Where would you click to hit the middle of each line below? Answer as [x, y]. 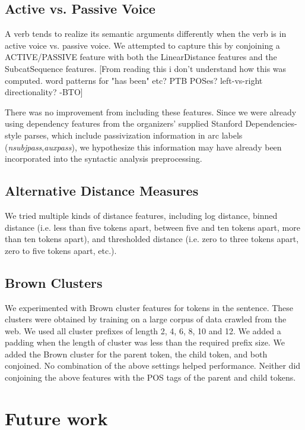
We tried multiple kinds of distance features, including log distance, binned [141, 215]
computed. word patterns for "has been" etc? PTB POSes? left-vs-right [134, 80]
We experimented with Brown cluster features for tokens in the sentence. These [149, 307]
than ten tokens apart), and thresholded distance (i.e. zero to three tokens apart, [152, 239]
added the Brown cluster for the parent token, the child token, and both [136, 354]
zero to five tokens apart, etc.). [61, 250]
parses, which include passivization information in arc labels [133, 135]
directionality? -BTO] [44, 92]
